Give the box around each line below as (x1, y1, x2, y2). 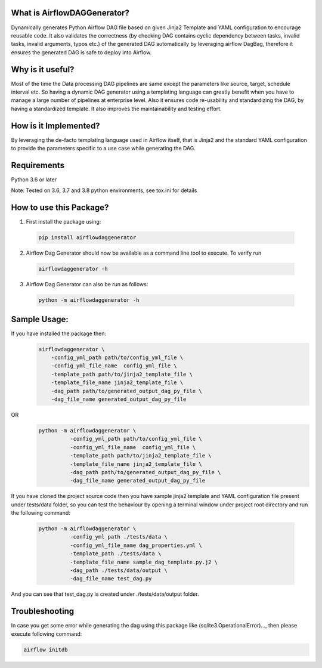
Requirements (11, 160, 65, 170)
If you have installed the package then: (11, 330, 107, 337)
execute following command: (11, 630, 82, 638)
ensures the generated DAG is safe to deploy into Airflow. (11, 48, 152, 56)
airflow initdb (23, 646, 68, 653)
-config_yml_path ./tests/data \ (69, 534, 168, 540)
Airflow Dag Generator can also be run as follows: (26, 281, 148, 288)
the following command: (11, 509, 71, 517)
